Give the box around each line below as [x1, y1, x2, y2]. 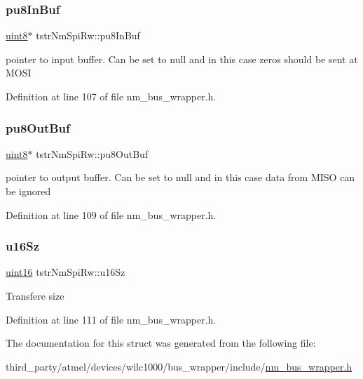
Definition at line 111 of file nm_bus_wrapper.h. [6, 312, 217, 326]
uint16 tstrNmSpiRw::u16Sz [6, 265, 125, 279]
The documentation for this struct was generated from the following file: [6, 335, 316, 350]
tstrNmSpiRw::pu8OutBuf [36, 146, 149, 161]
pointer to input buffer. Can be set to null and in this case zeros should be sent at [6, 51, 358, 66]
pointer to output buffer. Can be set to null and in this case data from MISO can [6, 170, 355, 185]
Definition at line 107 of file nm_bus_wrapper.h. [6, 89, 217, 103]
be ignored [6, 184, 51, 198]
